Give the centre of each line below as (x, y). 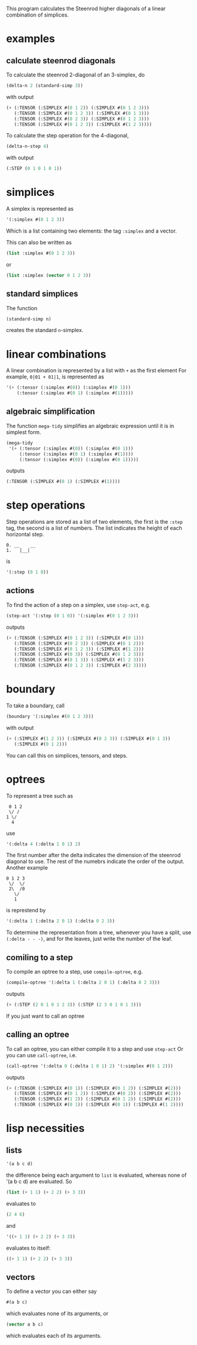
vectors (21, 1277)
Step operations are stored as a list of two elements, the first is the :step (95, 522)
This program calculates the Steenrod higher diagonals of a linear (86, 9)
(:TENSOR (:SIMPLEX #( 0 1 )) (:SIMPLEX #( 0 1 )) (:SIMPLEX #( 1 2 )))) (99, 1105)
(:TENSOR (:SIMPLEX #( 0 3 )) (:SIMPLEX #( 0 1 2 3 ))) (79, 654)
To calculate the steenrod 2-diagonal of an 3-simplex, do (75, 75)
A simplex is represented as (40, 209)
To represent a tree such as (40, 796)
